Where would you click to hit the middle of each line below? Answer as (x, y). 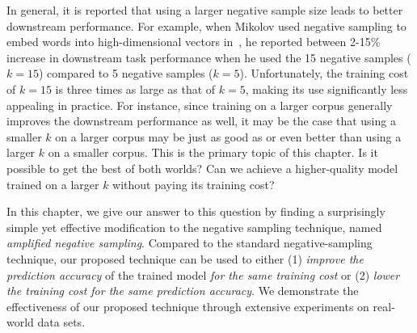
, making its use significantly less (326, 89)
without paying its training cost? (194, 184)
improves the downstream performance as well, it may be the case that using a (201, 121)
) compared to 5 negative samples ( (126, 73)
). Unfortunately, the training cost (324, 73)
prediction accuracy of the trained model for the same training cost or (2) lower (203, 274)
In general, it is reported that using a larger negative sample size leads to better (205, 10)
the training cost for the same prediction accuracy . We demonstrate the (183, 291)
